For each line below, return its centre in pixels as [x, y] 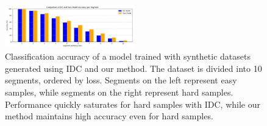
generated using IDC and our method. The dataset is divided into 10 [133, 68]
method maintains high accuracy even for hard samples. [109, 116]
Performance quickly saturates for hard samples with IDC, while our [133, 104]
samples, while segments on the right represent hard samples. [119, 92]
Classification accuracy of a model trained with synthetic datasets [128, 56]
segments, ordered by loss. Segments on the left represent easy [121, 80]
